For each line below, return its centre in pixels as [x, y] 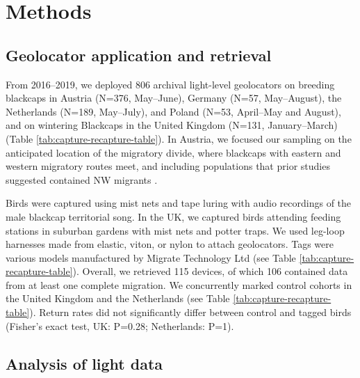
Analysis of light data [84, 363]
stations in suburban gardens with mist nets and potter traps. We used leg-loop [175, 230]
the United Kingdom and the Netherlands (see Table [118, 298]
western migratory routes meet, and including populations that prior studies [168, 166]
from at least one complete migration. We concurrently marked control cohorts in [179, 284]
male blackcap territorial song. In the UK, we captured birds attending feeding [173, 216]
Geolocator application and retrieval [139, 55]
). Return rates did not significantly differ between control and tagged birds [190, 312]
